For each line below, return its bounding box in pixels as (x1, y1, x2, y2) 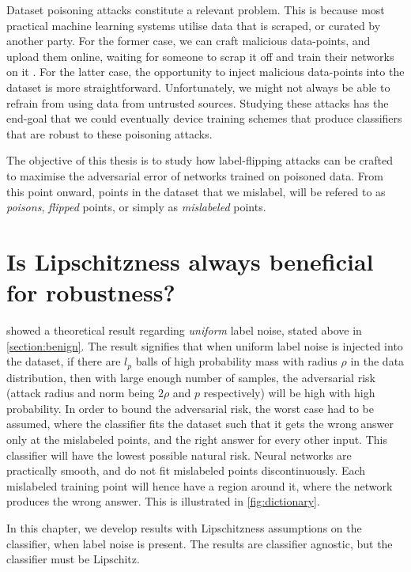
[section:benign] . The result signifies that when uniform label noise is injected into (6, 337, 403, 354)
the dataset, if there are (6, 353, 121, 369)
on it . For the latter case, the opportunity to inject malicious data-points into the (6, 63, 405, 80)
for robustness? (6, 276, 175, 309)
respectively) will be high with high (203, 384, 375, 401)
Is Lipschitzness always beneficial (6, 244, 374, 277)
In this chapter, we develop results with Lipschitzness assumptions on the (6, 520, 362, 536)
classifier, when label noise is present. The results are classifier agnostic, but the (6, 535, 393, 551)
